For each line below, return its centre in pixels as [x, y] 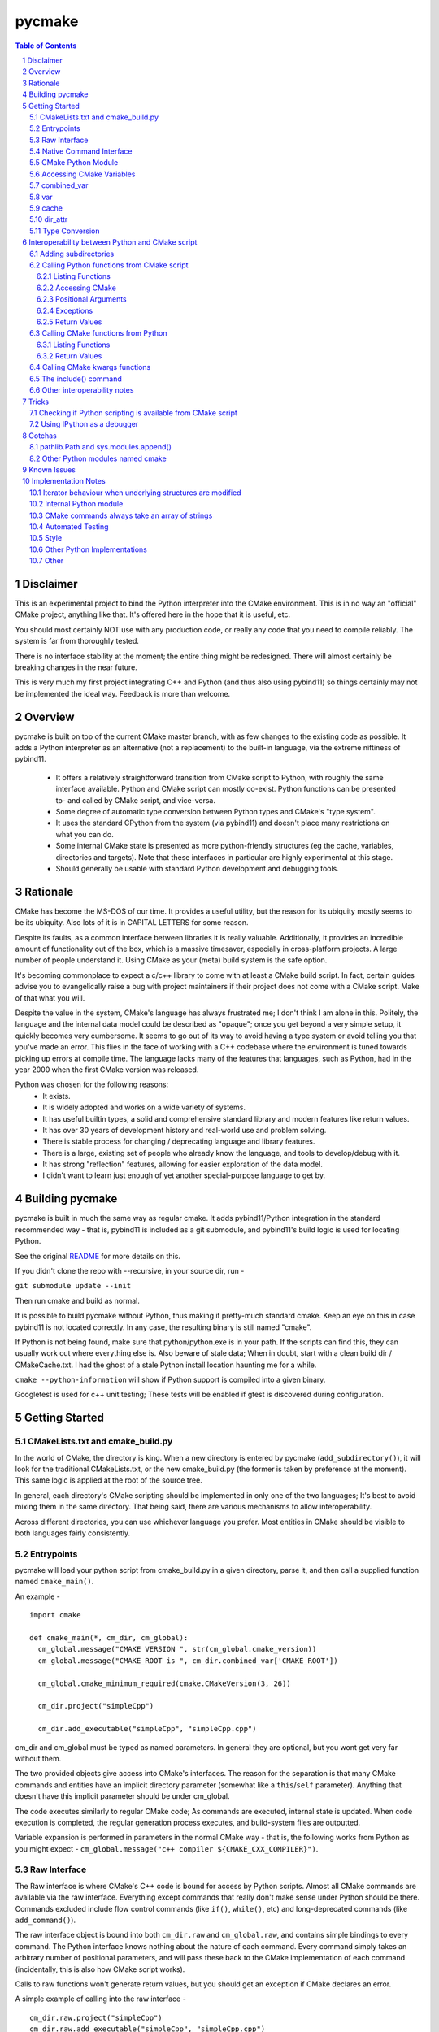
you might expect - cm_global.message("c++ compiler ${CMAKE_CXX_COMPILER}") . [167, 1848]
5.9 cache [46, 208]
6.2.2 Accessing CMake [77, 288]
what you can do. [85, 834]
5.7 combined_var [59, 185]
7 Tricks [35, 402]
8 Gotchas [39, 436]
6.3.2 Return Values [70, 356]
